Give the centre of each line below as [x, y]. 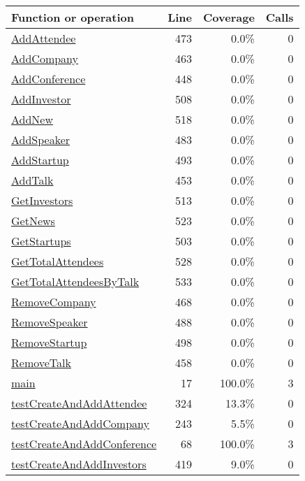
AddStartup [40, 160]
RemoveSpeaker [50, 322]
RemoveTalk [41, 362]
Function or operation [73, 17]
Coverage [229, 17]
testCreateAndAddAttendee [79, 403]
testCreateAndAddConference [84, 444]
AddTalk [32, 180]
